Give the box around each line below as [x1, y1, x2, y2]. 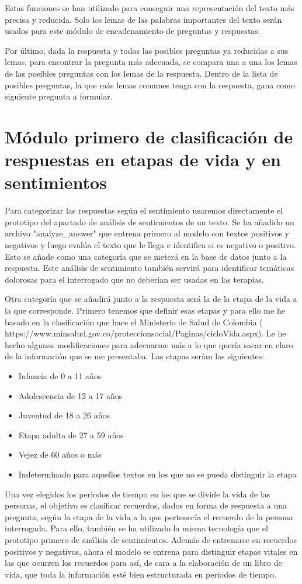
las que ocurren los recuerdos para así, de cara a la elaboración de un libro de [5, 556, 282, 569]
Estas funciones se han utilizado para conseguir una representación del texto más [5, 2, 294, 13]
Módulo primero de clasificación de [5, 124, 293, 148]
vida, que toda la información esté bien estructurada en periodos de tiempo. [5, 568, 277, 580]
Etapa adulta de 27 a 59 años [18, 428, 124, 441]
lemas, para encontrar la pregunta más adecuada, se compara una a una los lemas [5, 56, 297, 68]
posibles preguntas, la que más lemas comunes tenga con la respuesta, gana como [5, 78, 295, 91]
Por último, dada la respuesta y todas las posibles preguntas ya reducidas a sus [5, 44, 289, 56]
